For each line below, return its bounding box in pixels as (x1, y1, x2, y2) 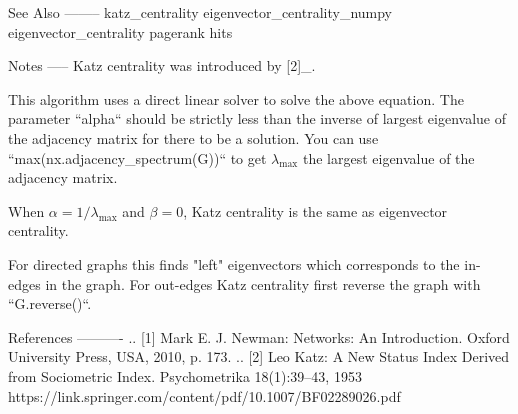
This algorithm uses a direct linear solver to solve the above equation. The (8, 88, 464, 109)
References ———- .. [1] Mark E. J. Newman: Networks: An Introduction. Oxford (8, 326, 510, 347)
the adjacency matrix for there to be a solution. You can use (8, 127, 379, 148)
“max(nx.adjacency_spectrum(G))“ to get (8, 147, 267, 168)
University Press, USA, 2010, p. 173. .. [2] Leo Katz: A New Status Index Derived (8, 346, 510, 367)
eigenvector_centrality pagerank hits (8, 21, 233, 42)
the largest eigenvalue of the (302, 147, 475, 168)
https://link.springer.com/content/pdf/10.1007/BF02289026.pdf (8, 385, 401, 406)
